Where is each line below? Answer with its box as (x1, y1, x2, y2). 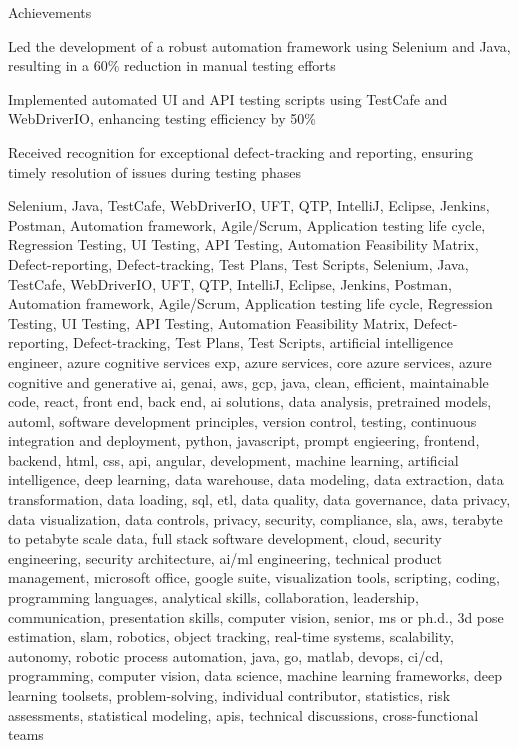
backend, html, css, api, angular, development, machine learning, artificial (8, 449, 459, 470)
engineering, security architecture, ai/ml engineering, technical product (8, 547, 442, 568)
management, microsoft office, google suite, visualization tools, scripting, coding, (8, 567, 501, 588)
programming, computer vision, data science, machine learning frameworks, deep (8, 665, 502, 686)
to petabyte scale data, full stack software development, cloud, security (8, 528, 442, 549)
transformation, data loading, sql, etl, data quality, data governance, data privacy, (8, 489, 511, 510)
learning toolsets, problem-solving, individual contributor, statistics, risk (8, 685, 451, 705)
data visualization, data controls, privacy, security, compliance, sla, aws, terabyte (8, 508, 503, 529)
